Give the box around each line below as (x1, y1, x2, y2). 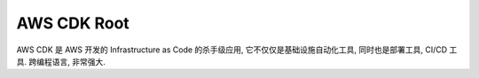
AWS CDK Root (16, 13, 130, 33)
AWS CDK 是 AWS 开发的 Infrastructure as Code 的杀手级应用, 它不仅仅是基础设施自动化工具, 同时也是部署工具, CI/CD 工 (16, 44, 458, 55)
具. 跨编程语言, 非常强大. (16, 56, 106, 66)
